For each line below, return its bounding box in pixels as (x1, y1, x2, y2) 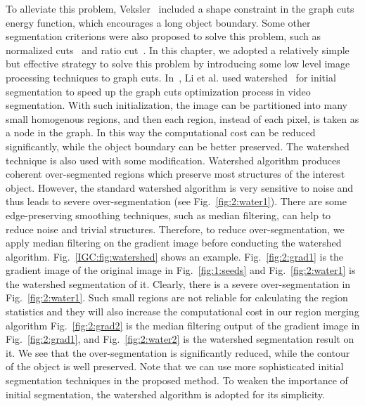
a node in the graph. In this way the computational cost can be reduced (6, 125, 316, 140)
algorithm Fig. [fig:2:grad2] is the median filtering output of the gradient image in (6, 317, 360, 332)
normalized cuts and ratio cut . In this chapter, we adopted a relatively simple (6, 42, 350, 57)
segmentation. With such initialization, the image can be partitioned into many (6, 98, 347, 112)
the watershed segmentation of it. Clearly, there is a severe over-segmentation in (6, 276, 351, 291)
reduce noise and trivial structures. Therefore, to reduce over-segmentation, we (6, 221, 345, 236)
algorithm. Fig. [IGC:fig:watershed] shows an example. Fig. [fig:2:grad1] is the (6, 249, 344, 263)
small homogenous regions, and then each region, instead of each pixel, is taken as (6, 111, 359, 126)
